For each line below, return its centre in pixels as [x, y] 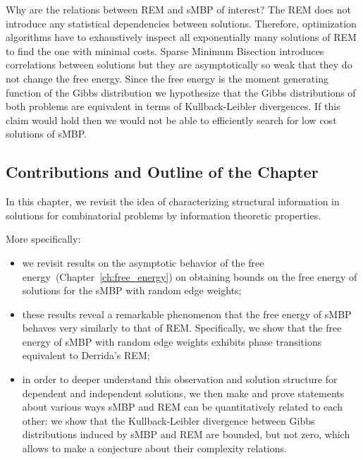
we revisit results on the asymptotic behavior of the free [143, 262]
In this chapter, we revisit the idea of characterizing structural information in [173, 201]
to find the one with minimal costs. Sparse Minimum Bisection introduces [165, 50]
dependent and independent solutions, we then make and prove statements [183, 393]
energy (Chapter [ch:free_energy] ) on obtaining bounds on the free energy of [190, 276]
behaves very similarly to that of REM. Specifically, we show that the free [182, 328]
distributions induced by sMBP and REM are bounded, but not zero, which [186, 434]
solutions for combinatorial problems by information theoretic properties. [164, 215]
